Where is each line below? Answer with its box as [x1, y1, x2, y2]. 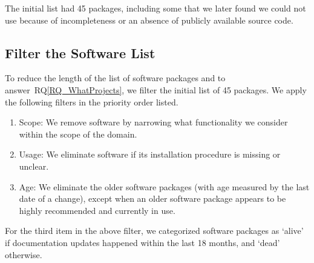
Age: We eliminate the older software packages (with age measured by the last [19, 180, 310, 193]
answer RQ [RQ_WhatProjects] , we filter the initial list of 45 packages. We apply [5, 83, 307, 96]
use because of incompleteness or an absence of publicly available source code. [5, 13, 293, 26]
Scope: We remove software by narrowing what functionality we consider [19, 116, 288, 128]
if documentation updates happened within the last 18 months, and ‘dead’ [5, 236, 280, 248]
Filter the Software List [5, 43, 155, 62]
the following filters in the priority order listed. [5, 95, 178, 108]
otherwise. [5, 248, 42, 261]
